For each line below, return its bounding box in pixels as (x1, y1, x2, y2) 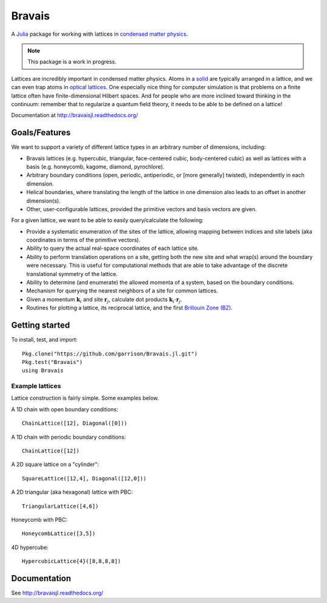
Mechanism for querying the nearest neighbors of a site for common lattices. (26, 287, 218, 294)
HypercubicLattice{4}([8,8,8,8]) (22, 558, 121, 565)
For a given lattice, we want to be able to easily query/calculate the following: (11, 217, 204, 224)
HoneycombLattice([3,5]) (22, 530, 96, 537)
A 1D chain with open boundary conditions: (11, 405, 118, 413)
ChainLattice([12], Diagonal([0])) (22, 420, 128, 427)
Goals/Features (11, 127, 71, 138)
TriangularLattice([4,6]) (22, 502, 99, 510)
